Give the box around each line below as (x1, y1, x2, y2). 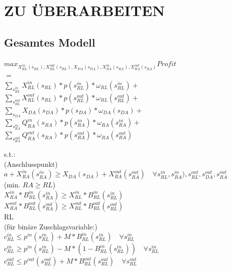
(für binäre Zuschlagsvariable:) (4, 221, 97, 231)
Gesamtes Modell (4, 34, 95, 50)
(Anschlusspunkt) (4, 158, 58, 169)
